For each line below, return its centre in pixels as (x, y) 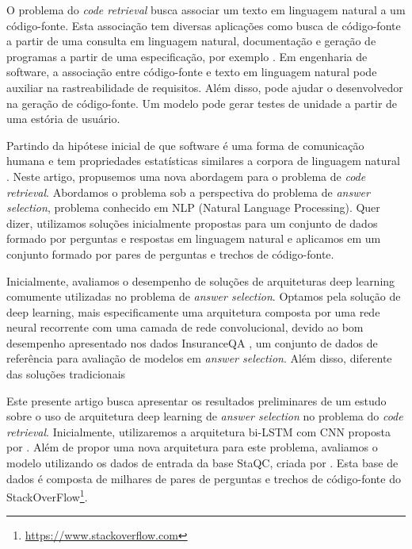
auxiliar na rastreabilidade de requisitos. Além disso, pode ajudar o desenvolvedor (205, 87)
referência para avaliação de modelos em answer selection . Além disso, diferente (199, 358)
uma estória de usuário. (63, 119)
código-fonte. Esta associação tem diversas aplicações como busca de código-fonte (204, 25)
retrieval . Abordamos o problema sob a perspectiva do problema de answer (188, 192)
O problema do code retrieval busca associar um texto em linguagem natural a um (206, 10)
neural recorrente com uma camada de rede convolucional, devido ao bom (185, 327)
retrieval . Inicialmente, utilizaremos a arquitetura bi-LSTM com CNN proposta (199, 431)
